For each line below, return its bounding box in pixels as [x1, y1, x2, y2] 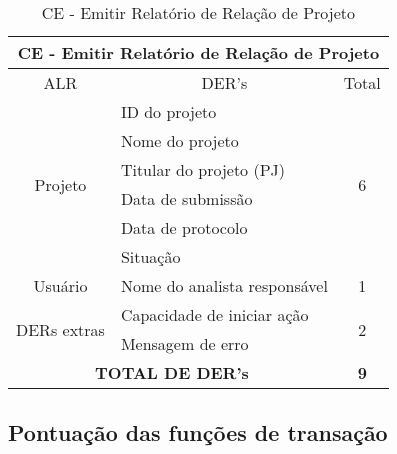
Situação [120, 245, 181, 268]
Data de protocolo [120, 216, 248, 239]
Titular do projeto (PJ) [120, 158, 286, 181]
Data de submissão [120, 187, 253, 210]
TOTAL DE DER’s [95, 361, 249, 384]
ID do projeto [120, 100, 217, 123]
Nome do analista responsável [120, 274, 328, 297]
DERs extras [16, 317, 105, 341]
